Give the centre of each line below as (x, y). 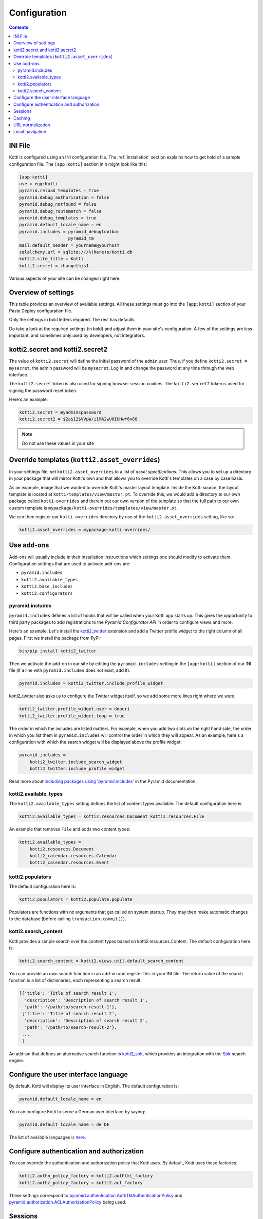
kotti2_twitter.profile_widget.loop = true (72, 716)
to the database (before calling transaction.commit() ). (67, 919)
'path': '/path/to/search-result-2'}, (71, 1027)
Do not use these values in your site (58, 443)
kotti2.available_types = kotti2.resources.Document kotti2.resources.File (112, 816)
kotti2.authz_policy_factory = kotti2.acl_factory (81, 1183)
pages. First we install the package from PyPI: (55, 638)
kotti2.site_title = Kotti (51, 259)
